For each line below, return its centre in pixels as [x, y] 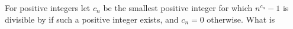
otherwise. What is [241, 19]
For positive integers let [48, 8]
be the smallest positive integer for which [178, 8]
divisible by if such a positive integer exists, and [92, 19]
